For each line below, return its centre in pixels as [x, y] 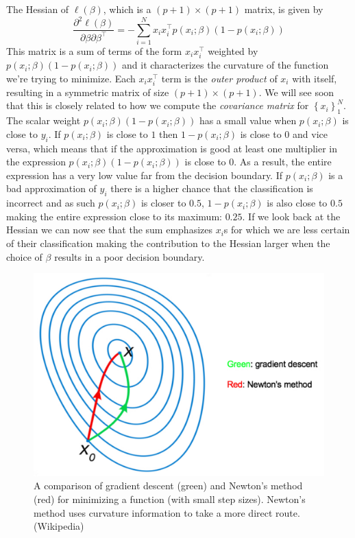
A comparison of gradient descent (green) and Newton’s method [168, 486]
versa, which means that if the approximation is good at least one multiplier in [172, 148]
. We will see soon [296, 92]
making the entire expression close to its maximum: [114, 216]
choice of [24, 256]
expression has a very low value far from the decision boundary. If [145, 175]
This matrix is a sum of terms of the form [94, 50]
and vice [310, 133]
